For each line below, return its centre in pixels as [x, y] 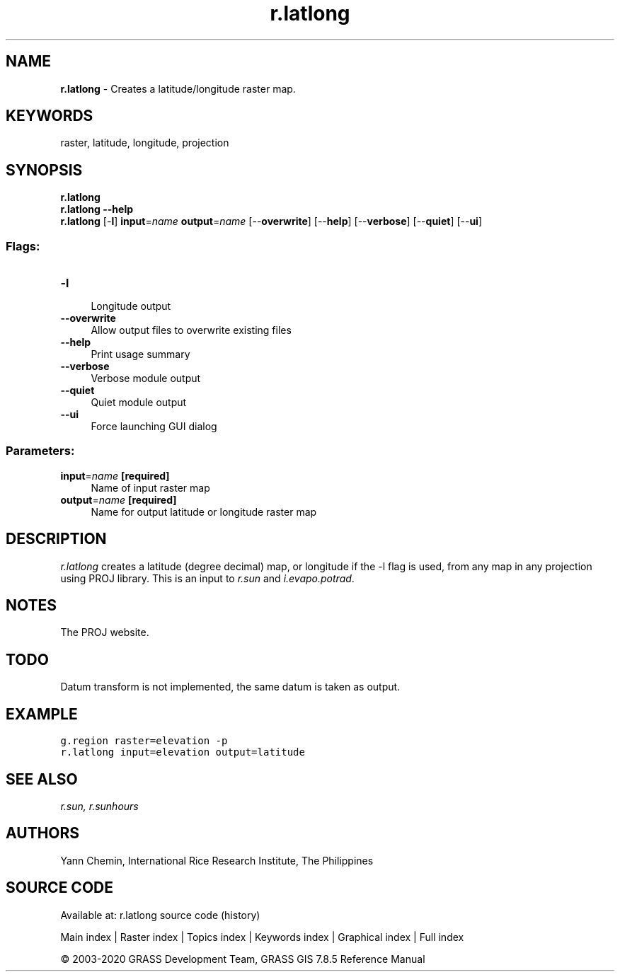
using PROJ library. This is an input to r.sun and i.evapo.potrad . [207, 578]
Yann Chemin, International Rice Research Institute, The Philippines [217, 860]
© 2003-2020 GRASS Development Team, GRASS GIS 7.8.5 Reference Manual [243, 959]
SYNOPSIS [44, 170]
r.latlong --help [97, 209]
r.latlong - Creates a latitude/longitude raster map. [178, 88]
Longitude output [131, 306]
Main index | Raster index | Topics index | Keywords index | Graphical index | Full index [262, 937]
